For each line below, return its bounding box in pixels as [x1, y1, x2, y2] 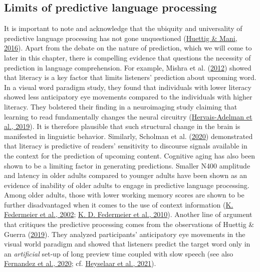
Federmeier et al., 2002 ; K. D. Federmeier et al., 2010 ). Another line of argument [4, 209, 252, 219]
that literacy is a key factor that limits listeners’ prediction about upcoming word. [4, 72, 256, 82]
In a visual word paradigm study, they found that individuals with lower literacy [4, 81, 251, 92]
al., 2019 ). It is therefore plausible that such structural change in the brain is [4, 121, 240, 131]
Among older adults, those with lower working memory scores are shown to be [4, 189, 244, 200]
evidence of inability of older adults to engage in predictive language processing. [4, 179, 249, 190]
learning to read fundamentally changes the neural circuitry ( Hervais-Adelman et [4, 111, 252, 121]
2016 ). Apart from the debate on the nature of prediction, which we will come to [4, 42, 252, 53]
